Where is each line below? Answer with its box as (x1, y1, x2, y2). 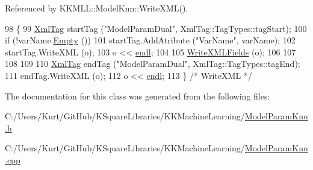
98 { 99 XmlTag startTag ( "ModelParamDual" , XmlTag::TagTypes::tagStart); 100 (5, 22, 307, 34)
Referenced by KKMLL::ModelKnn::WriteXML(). (5, 2, 188, 14)
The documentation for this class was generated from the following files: (5, 89, 270, 102)
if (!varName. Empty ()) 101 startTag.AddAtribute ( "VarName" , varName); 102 (5, 34, 296, 46)
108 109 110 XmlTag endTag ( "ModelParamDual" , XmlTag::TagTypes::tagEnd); (5, 57, 300, 70)
